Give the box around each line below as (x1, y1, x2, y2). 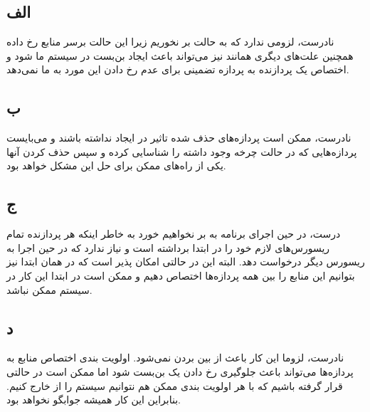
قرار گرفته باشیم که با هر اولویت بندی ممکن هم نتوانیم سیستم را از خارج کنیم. (6, 378, 343, 393)
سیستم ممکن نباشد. (6, 282, 92, 297)
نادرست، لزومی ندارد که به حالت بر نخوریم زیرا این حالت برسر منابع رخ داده (6, 34, 334, 49)
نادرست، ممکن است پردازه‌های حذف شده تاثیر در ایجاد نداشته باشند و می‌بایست (6, 130, 351, 145)
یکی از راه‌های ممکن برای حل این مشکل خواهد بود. (6, 158, 226, 173)
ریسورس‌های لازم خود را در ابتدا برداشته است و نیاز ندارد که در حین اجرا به (6, 240, 330, 255)
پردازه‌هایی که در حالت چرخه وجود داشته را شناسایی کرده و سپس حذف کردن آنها (6, 144, 357, 159)
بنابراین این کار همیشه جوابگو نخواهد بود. (6, 392, 181, 407)
